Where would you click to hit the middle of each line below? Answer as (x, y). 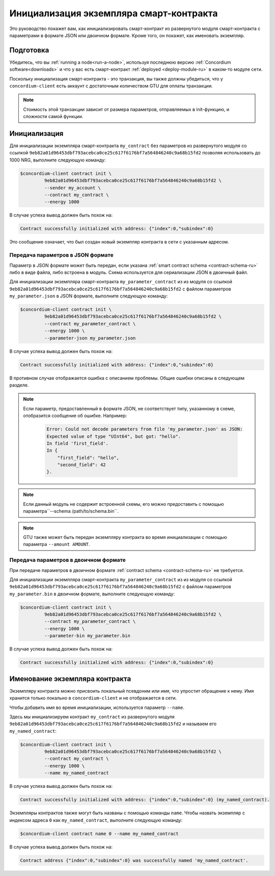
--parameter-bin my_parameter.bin (87, 636)
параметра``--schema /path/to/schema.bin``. (71, 511)
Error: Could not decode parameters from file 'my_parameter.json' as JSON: (145, 429)
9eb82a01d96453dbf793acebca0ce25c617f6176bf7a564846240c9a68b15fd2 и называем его (113, 724)
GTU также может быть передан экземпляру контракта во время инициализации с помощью (125, 537)
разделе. (19, 385)
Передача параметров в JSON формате (62, 255)
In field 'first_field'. (78, 443)
